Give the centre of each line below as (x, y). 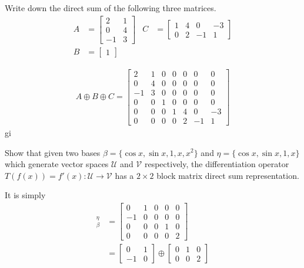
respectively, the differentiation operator (217, 164)
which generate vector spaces (57, 164)
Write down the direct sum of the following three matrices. (111, 8)
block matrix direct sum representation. (228, 175)
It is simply (25, 195)
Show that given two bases (53, 152)
